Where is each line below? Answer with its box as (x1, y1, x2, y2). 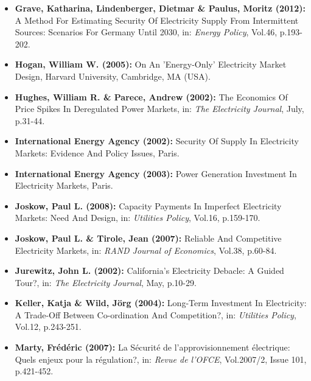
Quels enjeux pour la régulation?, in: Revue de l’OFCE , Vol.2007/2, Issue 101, (15, 352, 307, 365)
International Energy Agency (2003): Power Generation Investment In (15, 167, 297, 180)
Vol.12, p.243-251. (15, 320, 82, 333)
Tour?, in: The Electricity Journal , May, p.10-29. (15, 276, 197, 288)
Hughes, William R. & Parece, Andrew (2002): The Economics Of (15, 90, 288, 103)
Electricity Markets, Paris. (15, 179, 113, 192)
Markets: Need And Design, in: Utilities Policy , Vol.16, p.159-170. (15, 211, 260, 224)
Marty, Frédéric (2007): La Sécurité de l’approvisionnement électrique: (15, 341, 290, 354)
